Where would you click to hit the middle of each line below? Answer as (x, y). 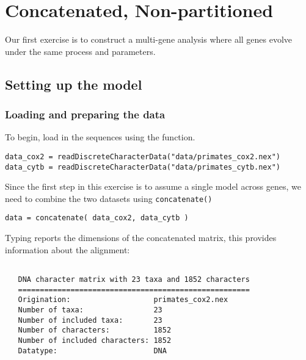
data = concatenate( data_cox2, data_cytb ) (97, 218)
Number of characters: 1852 (95, 330)
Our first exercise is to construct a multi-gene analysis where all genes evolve (149, 39)
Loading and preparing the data (85, 114)
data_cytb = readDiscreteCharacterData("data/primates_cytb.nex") (143, 167)
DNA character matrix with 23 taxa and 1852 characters (134, 279)
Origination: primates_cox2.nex (123, 300)
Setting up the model (74, 84)
